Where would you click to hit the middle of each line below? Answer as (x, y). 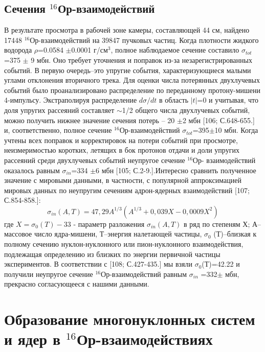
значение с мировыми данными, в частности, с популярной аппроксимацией (123, 180)
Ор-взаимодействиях (145, 339)
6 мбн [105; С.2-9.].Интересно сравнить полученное (176, 170)
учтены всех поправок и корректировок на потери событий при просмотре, (121, 140)
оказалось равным (32, 170)
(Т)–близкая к (235, 234)
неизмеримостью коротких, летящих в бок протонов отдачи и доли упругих (122, 150)
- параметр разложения (109, 224)
